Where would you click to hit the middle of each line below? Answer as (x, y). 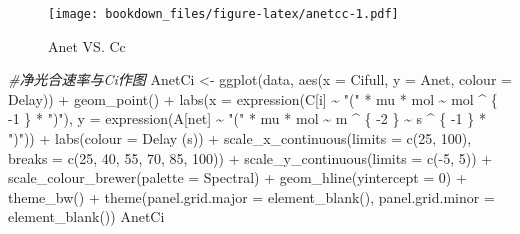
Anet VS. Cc (87, 45)
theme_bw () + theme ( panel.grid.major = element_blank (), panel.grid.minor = (251, 196)
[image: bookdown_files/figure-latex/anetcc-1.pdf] (223, 14)
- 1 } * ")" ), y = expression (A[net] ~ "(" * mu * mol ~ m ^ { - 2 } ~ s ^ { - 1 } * (247, 118)
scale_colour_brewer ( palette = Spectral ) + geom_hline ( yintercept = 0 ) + (237, 177)
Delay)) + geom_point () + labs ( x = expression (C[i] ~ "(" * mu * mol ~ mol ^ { (253, 98)
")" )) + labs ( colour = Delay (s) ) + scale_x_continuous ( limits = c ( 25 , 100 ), (240, 138)
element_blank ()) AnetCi (86, 216)
